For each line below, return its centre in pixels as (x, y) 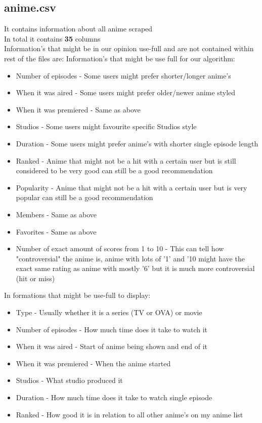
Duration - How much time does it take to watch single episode (114, 397)
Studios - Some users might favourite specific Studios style (106, 126)
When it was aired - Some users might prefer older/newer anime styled (126, 92)
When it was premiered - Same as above (78, 109)
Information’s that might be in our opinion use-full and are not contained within (129, 48)
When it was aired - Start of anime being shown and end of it (112, 346)
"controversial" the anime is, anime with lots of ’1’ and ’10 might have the (130, 258)
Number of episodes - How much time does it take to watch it (112, 329)
